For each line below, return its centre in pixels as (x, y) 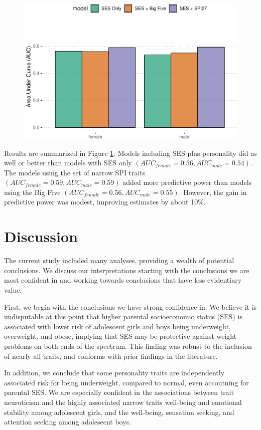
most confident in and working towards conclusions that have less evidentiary (123, 280)
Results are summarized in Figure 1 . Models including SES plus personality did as (130, 153)
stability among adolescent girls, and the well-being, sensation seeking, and (119, 412)
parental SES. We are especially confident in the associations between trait (119, 392)
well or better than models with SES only (68, 163)
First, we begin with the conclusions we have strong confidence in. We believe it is (130, 306)
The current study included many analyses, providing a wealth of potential (119, 260)
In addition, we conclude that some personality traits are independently (114, 373)
